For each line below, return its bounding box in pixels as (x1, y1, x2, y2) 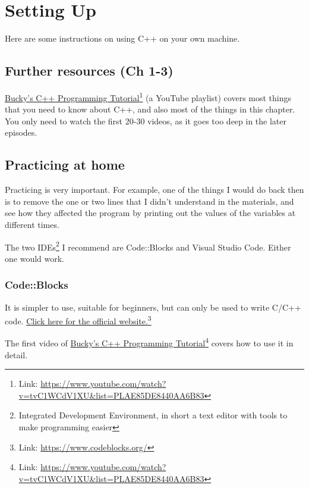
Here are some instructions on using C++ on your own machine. (5, 32, 240, 45)
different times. (5, 218, 59, 230)
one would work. (5, 252, 64, 264)
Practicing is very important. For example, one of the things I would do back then (5, 183, 304, 196)
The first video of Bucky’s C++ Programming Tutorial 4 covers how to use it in (5, 335, 294, 349)
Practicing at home (5, 155, 125, 174)
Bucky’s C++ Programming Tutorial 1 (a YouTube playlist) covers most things (5, 89, 292, 104)
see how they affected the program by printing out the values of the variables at (5, 207, 296, 219)
